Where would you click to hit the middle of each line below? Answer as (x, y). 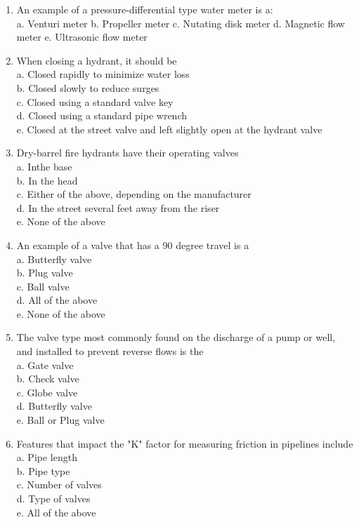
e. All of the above (56, 512)
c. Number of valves (59, 484)
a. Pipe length (47, 457)
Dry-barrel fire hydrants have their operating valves (128, 153)
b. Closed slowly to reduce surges (88, 87)
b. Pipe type (43, 470)
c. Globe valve (47, 392)
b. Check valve (48, 379)
